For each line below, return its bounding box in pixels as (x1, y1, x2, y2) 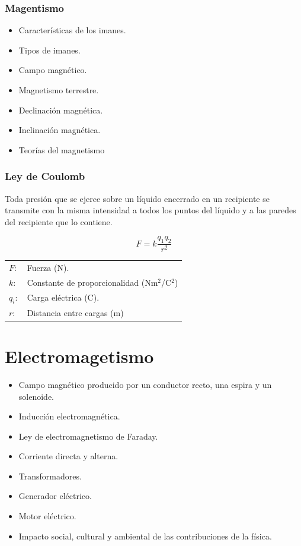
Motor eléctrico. (18, 510, 76, 522)
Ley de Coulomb (5, 169, 85, 184)
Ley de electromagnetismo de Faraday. (18, 430, 158, 442)
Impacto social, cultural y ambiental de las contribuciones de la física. (18, 529, 272, 542)
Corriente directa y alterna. (18, 450, 119, 462)
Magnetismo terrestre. (18, 84, 99, 96)
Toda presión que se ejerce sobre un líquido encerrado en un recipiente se (5, 192, 270, 204)
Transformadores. (18, 469, 82, 482)
